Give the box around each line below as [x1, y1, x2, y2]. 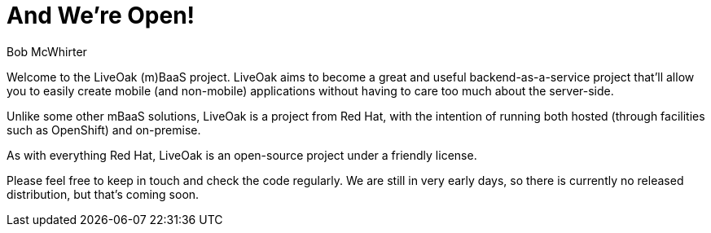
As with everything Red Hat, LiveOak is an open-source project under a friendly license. [7, 147, 477, 162]
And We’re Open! [7, 2, 195, 29]
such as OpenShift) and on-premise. [7, 122, 201, 137]
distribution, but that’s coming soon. [7, 187, 200, 201]
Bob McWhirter [7, 44, 87, 59]
